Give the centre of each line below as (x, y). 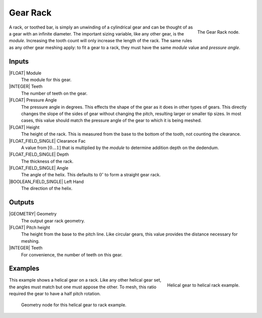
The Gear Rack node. (218, 32)
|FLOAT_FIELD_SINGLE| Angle (39, 168)
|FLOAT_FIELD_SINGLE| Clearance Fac (47, 141)
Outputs (22, 202)
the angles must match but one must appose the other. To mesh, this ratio (83, 287)
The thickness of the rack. (47, 161)
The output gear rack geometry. (53, 220)
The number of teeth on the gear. (54, 93)
